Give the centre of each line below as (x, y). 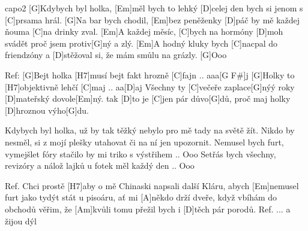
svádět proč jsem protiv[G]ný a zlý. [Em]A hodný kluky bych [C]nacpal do (141, 43)
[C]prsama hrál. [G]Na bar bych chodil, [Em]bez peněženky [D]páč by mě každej (152, 19)
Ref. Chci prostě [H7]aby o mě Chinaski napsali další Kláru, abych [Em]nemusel (152, 185)
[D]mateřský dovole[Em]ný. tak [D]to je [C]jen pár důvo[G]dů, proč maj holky (148, 98)
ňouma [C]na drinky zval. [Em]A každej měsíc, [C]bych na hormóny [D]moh (144, 31)
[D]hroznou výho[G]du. (47, 110)
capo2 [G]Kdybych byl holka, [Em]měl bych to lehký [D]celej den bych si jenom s (154, 8)
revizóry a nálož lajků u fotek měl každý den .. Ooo (100, 165)
